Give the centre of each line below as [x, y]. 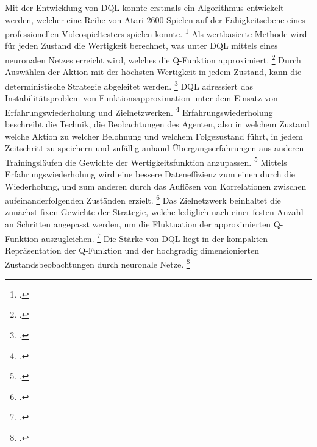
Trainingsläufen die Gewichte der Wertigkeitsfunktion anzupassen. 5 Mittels [146, 161]
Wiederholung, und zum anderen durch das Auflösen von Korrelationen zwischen [156, 186]
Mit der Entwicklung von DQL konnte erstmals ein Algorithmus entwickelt [144, 7]
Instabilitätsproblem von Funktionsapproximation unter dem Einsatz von [141, 98]
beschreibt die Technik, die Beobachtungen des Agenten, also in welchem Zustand [157, 123]
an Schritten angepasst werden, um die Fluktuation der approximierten [138, 224]
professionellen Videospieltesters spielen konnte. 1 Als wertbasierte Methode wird [156, 33]
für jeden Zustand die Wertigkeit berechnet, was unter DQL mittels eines [141, 45]
